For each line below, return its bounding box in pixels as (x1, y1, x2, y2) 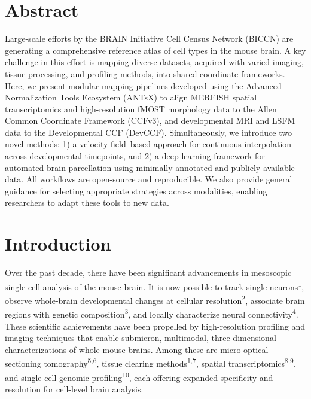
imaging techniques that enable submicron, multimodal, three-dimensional (5, 331, 276, 344)
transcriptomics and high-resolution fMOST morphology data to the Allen (5, 102, 277, 115)
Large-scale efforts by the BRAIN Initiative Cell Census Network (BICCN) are (5, 32, 294, 45)
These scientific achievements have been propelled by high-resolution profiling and (5, 319, 306, 332)
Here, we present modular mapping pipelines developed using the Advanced (5, 79, 282, 92)
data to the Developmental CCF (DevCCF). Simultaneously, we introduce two (5, 126, 292, 138)
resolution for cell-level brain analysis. (5, 382, 144, 395)
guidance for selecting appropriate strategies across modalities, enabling (5, 184, 267, 197)
